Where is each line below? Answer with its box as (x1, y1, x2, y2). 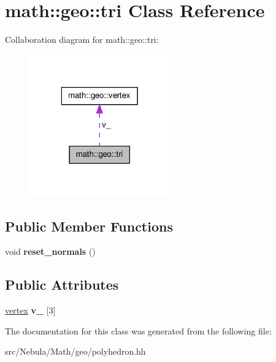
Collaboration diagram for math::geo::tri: (5, 33, 159, 46)
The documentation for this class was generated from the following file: (5, 324, 272, 337)
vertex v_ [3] (5, 304, 56, 317)
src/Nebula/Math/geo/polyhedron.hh (5, 345, 146, 358)
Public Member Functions (5, 216, 173, 235)
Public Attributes (5, 275, 119, 294)
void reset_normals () (5, 245, 96, 258)
